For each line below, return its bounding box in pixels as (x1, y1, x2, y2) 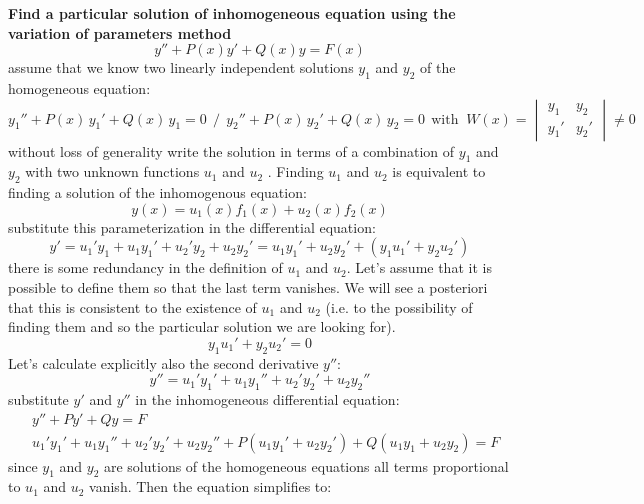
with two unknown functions (25, 161, 200, 182)
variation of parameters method (8, 22, 232, 43)
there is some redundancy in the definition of (8, 257, 283, 278)
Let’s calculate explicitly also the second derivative (8, 352, 319, 373)
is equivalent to (392, 161, 486, 182)
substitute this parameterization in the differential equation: (8, 216, 376, 237)
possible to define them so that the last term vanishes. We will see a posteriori (8, 276, 488, 297)
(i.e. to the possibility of (325, 296, 473, 317)
